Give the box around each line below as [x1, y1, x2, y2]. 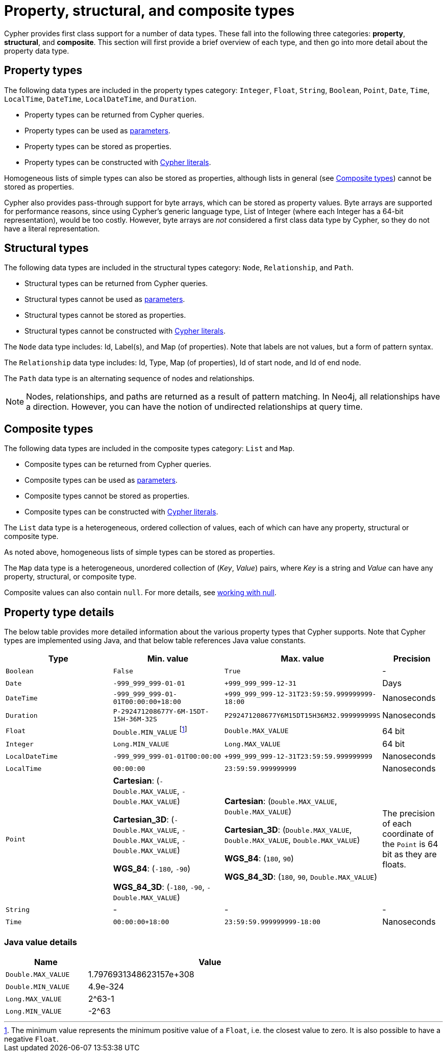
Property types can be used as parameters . [24, 126, 170, 135]
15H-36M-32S [113, 715, 157, 723]
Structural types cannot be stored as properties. [24, 311, 186, 320]
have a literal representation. [4, 224, 100, 233]
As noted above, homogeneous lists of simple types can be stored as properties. [4, 548, 275, 557]
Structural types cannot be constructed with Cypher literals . [24, 326, 226, 336]
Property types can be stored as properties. [24, 142, 171, 151]
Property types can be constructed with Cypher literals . [24, 157, 211, 167]
